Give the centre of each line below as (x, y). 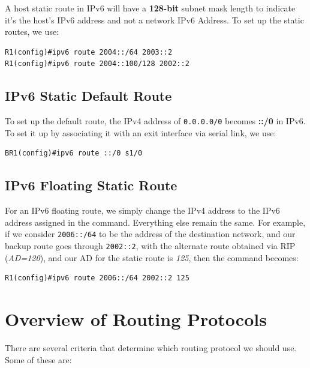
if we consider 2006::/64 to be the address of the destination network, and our (150, 234)
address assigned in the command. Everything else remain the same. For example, (155, 222)
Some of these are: (38, 359)
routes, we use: (32, 32)
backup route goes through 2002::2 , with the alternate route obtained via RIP (150, 246)
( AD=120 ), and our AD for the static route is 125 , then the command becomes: (152, 257)
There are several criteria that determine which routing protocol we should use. (151, 348)
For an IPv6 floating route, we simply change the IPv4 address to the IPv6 (142, 210)
